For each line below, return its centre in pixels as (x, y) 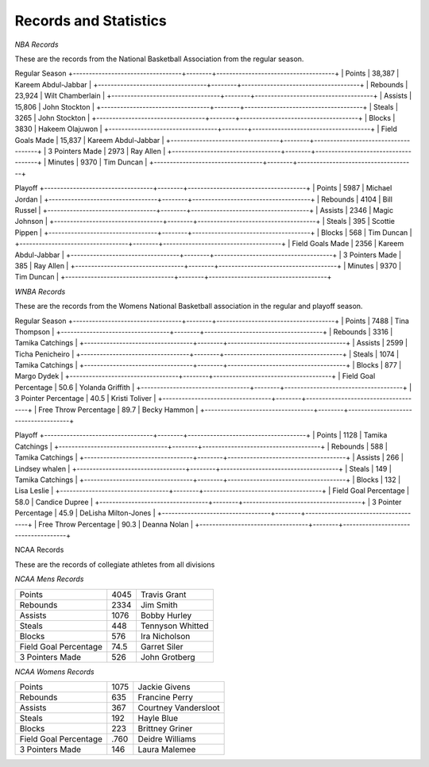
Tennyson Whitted (174, 626)
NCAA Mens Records (49, 579)
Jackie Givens (164, 687)
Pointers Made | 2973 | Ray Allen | (110, 152)
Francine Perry (166, 697)
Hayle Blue (158, 718)
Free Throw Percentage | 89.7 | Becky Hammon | (118, 410)
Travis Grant (163, 594)
